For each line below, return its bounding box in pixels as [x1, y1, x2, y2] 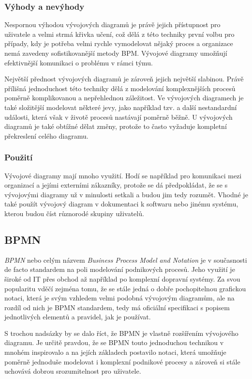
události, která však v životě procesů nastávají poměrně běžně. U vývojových [4, 111, 233, 122]
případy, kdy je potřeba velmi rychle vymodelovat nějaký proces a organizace [4, 38, 233, 48]
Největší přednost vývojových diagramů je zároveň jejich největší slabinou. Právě [4, 74, 244, 84]
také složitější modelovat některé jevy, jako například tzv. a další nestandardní [4, 102, 237, 112]
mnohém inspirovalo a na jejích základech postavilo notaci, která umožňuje [4, 347, 226, 357]
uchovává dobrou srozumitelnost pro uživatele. [4, 366, 141, 376]
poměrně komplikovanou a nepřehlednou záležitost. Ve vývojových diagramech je [4, 93, 244, 103]
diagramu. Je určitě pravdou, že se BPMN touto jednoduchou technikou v [4, 337, 224, 347]
